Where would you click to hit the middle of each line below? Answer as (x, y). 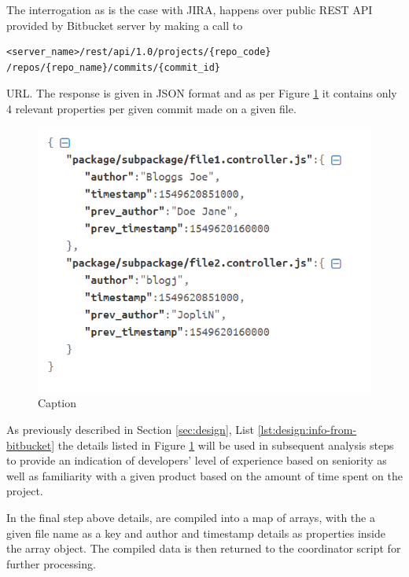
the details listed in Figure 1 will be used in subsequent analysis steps (226, 445)
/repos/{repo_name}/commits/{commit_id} (114, 67)
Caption (57, 403)
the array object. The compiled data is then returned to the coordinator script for (204, 548)
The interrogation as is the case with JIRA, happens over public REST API (190, 9)
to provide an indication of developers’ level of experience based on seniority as (197, 460)
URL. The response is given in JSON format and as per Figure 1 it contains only (202, 93)
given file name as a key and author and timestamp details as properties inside (196, 533)
